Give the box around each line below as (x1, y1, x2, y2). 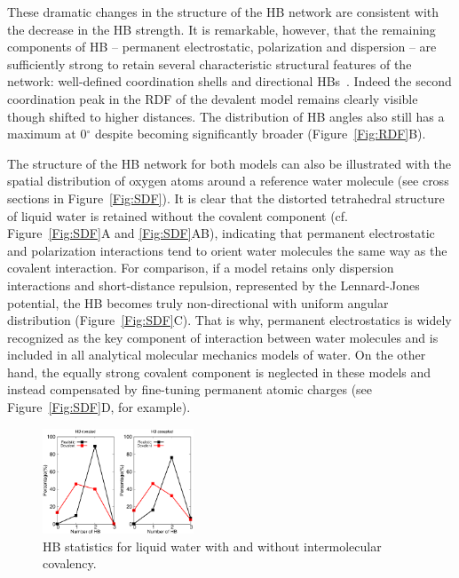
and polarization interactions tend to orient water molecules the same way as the (7, 241, 447, 259)
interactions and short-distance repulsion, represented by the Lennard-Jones (7, 275, 420, 294)
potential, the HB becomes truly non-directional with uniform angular (7, 293, 389, 312)
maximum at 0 (7, 124, 87, 143)
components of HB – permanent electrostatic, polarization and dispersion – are (7, 37, 437, 56)
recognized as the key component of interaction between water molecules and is (7, 328, 439, 346)
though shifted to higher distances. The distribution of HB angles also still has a (7, 107, 445, 125)
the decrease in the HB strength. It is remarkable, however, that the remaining (7, 20, 436, 38)
